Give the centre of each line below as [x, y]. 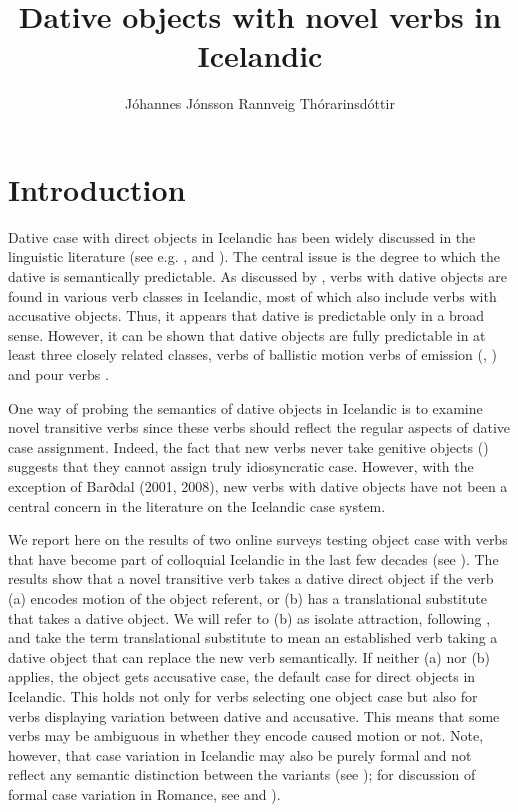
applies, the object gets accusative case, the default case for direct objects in [242, 676]
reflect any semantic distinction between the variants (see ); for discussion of [242, 774]
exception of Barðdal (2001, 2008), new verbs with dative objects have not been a [258, 485]
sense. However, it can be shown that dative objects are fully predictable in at [247, 334]
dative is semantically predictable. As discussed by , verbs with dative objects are [257, 276]
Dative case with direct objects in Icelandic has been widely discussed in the [242, 236]
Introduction [97, 188]
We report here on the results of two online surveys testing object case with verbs [258, 539]
